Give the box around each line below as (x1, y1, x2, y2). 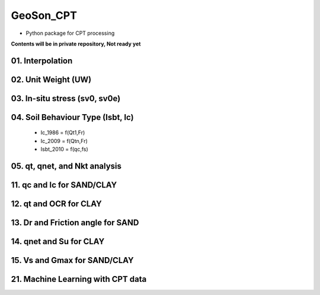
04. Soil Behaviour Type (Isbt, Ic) (11, 112, 134, 122)
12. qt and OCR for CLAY (11, 199, 102, 209)
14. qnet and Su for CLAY (11, 236, 105, 247)
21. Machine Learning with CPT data (11, 274, 147, 284)
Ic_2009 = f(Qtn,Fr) (40, 137, 88, 144)
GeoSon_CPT (11, 9, 77, 22)
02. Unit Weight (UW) (11, 74, 92, 85)
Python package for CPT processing (25, 30, 115, 37)
